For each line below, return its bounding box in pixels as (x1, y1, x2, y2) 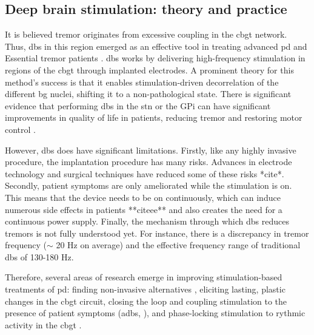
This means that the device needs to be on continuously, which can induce (5, 191, 281, 203)
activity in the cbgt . (5, 318, 82, 331)
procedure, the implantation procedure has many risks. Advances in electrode (5, 155, 292, 168)
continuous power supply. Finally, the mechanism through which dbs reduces (5, 215, 289, 228)
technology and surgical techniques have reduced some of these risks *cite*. (5, 167, 284, 180)
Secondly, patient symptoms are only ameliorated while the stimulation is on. (5, 179, 292, 192)
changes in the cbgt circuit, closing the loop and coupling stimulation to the (5, 294, 287, 307)
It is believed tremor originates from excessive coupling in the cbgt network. (5, 28, 287, 41)
